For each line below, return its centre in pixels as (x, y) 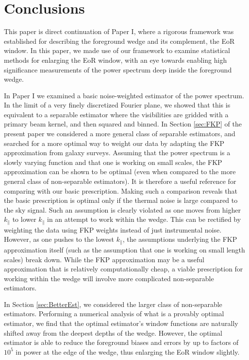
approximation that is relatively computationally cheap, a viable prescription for (124, 269)
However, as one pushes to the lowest (59, 239)
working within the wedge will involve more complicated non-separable (109, 278)
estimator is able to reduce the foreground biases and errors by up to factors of (121, 342)
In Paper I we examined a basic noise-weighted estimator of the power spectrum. (124, 95)
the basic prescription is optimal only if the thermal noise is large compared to (121, 200)
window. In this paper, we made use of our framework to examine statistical (117, 50)
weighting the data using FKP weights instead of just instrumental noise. (113, 229)
